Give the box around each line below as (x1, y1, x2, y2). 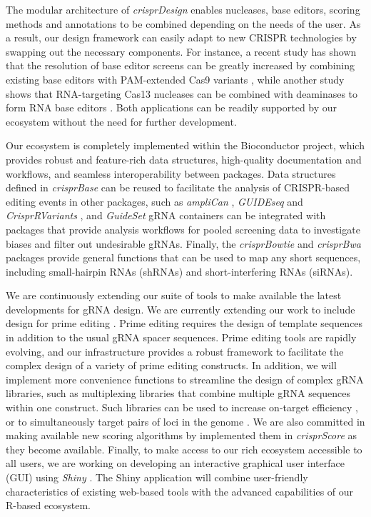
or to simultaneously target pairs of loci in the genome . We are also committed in (6, 413, 365, 428)
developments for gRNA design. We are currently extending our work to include (6, 301, 355, 316)
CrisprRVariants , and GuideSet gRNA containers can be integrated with (6, 208, 326, 223)
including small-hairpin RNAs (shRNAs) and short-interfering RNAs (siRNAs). (6, 263, 353, 278)
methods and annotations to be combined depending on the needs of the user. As (6, 16, 361, 31)
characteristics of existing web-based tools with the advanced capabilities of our (6, 483, 354, 498)
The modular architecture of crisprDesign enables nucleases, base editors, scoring (6, 2, 360, 16)
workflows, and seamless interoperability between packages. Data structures (6, 166, 336, 181)
